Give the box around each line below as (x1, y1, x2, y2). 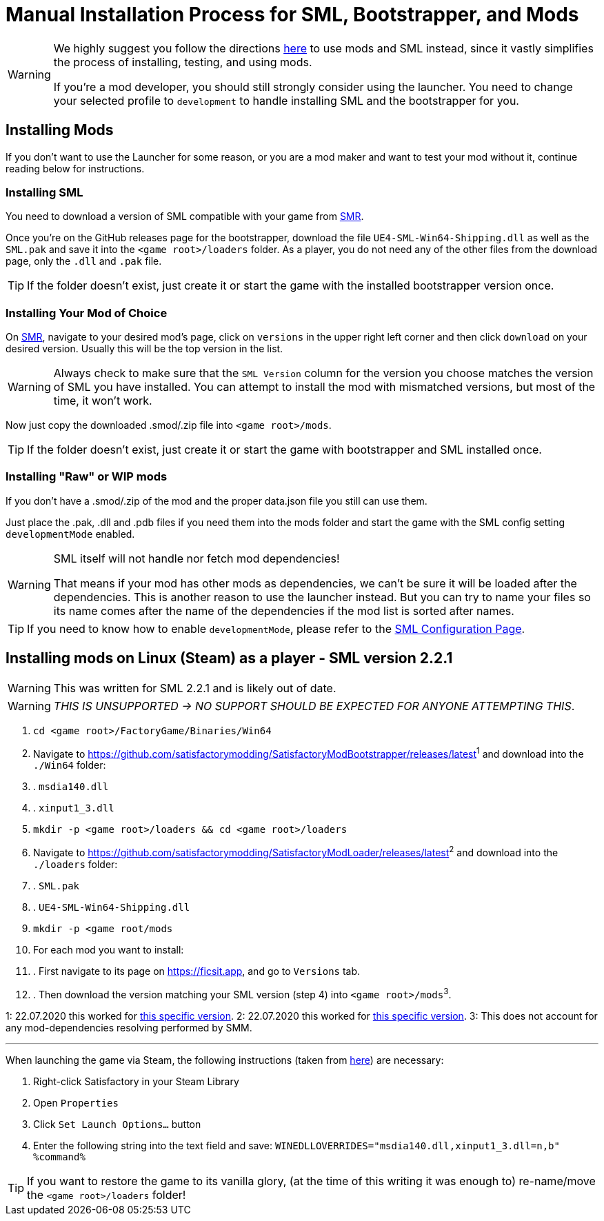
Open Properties (33, 1096, 119, 1109)
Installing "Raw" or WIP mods (6, 470, 168, 484)
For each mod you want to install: (33, 944, 184, 956)
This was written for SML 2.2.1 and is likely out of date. (53, 680, 336, 695)
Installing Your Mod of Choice (6, 305, 168, 320)
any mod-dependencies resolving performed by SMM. (6, 1021, 252, 1033)
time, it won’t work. (53, 394, 152, 408)
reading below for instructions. (6, 162, 145, 174)
